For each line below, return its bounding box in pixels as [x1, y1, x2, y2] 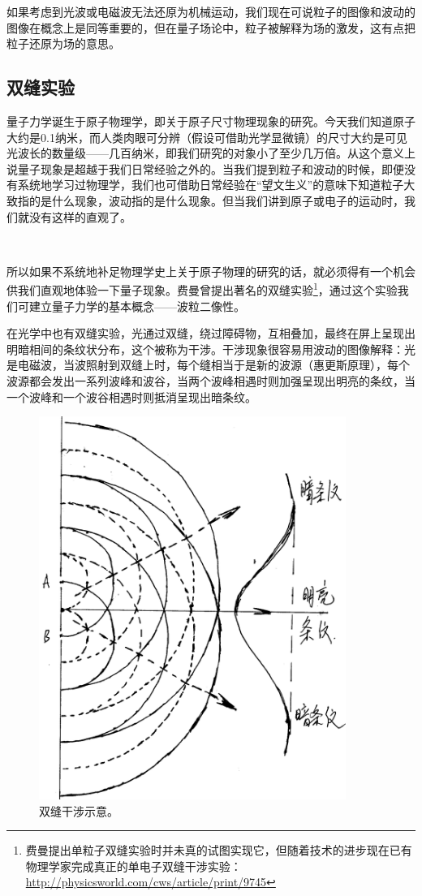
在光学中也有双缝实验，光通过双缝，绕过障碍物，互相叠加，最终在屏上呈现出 [6, 325, 416, 342]
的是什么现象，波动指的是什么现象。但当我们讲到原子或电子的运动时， [28, 192, 404, 209]
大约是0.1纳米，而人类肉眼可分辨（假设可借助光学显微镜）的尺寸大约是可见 [6, 128, 407, 145]
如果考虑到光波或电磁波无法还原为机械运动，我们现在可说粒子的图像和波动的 [6, 3, 416, 19]
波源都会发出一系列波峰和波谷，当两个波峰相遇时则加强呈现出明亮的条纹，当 [6, 372, 416, 389]
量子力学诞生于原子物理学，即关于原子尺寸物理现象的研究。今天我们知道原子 [6, 112, 416, 129]
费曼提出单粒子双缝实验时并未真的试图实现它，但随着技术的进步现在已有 [25, 842, 412, 859]
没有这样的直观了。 [28, 208, 131, 225]
